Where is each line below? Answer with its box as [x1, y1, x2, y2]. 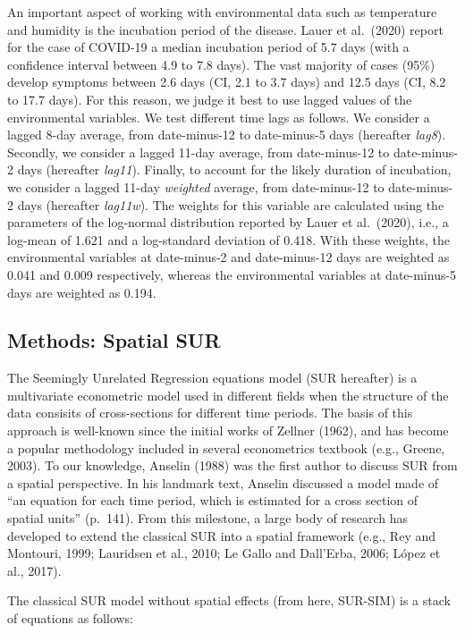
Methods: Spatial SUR [7, 326, 221, 354]
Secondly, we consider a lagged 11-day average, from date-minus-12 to [7, 142, 390, 161]
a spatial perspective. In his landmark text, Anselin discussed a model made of [7, 473, 439, 492]
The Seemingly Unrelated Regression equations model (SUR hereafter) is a [7, 368, 418, 387]
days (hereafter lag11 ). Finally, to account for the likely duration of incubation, [17, 160, 452, 179]
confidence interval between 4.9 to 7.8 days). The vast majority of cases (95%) [7, 55, 435, 73]
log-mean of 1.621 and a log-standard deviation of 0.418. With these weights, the [7, 230, 450, 249]
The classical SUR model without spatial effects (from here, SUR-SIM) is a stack [7, 591, 451, 610]
